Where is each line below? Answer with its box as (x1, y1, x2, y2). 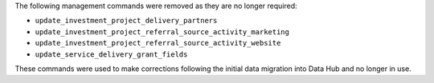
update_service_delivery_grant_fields (35, 49, 188, 59)
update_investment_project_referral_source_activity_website (35, 38, 281, 48)
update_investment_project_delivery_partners (35, 16, 218, 26)
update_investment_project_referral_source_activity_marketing (35, 27, 289, 36)
